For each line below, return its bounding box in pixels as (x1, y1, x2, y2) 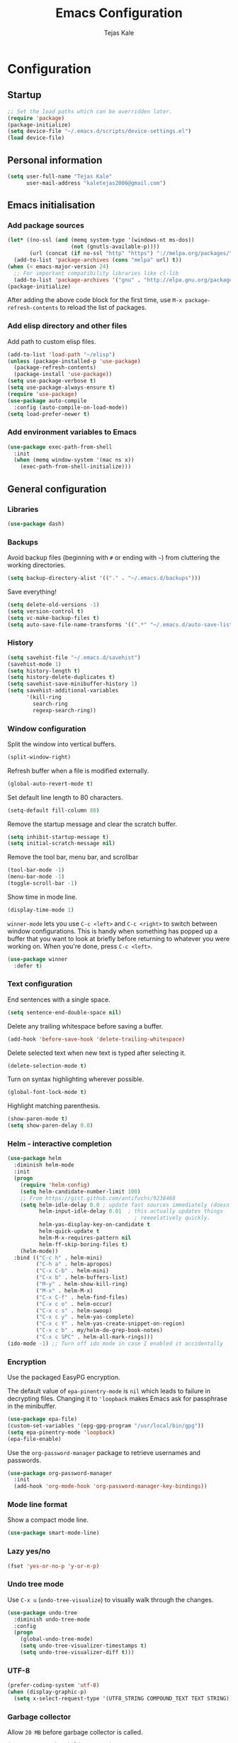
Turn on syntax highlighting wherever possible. (7, 1075, 144, 1083)
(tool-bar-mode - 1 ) (7, 867, 65, 874)
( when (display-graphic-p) (7, 1688, 87, 1696)
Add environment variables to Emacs (7, 427, 137, 437)
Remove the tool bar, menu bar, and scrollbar (7, 853, 139, 862)
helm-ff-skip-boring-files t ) (38, 1240, 129, 1248)
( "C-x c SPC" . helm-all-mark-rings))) (35, 1334, 154, 1341)
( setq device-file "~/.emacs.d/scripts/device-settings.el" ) (7, 128, 192, 135)
